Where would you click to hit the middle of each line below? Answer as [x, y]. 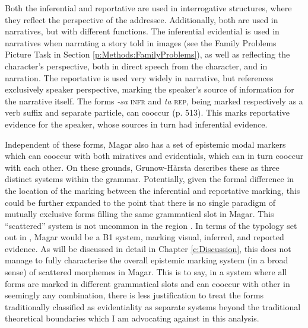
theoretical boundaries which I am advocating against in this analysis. [132, 318]
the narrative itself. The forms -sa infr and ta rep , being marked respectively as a [154, 101]
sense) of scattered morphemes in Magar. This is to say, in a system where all [146, 272]
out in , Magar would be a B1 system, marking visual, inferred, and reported [145, 237]
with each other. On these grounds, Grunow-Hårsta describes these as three [142, 167]
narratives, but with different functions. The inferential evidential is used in [142, 31]
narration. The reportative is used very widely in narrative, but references [139, 77]
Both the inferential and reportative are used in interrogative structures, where [148, 8]
